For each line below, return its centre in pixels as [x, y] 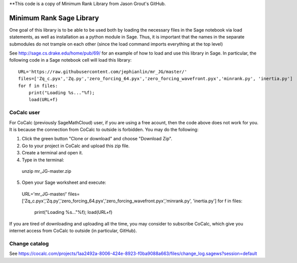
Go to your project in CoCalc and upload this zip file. [76, 146]
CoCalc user [25, 113]
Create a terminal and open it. [52, 153]
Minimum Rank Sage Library [54, 18]
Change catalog [29, 244]
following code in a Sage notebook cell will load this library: [71, 60]
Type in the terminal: [43, 160]
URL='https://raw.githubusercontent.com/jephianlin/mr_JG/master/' [103, 72]
